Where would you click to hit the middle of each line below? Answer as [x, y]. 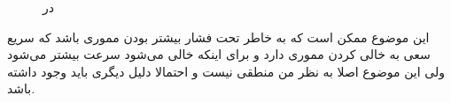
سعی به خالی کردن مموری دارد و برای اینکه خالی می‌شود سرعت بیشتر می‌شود [219, 54]
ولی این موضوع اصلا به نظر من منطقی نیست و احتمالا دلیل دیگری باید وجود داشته [226, 71]
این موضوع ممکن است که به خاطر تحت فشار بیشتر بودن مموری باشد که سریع [218, 37]
